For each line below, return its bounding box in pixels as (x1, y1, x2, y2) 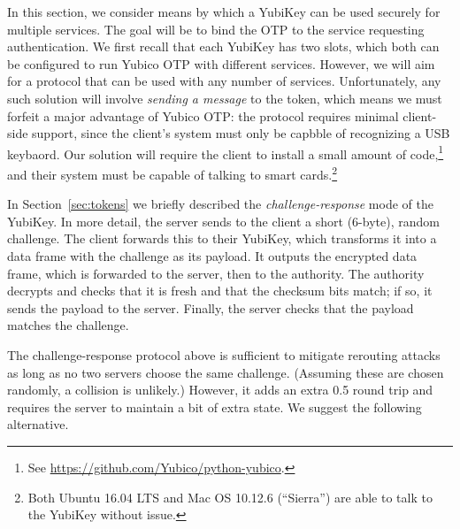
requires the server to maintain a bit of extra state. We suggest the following (7, 397, 422, 416)
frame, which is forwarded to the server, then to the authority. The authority (7, 264, 425, 282)
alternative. (7, 415, 69, 433)
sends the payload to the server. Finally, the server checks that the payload (7, 298, 414, 317)
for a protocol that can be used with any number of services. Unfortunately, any (7, 72, 441, 90)
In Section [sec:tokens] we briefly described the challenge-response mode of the (7, 195, 433, 213)
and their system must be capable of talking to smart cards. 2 (7, 163, 338, 183)
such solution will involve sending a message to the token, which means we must (7, 88, 442, 107)
